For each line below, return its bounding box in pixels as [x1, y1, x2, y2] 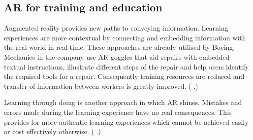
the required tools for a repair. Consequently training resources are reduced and [4, 71, 245, 81]
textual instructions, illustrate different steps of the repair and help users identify [4, 61, 249, 71]
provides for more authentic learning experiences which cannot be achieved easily [4, 116, 249, 127]
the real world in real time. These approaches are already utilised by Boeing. [4, 42, 235, 52]
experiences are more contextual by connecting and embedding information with [4, 32, 246, 42]
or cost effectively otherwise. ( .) [4, 126, 101, 137]
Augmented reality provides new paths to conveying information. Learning [4, 23, 228, 33]
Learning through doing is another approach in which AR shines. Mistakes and [4, 97, 242, 107]
